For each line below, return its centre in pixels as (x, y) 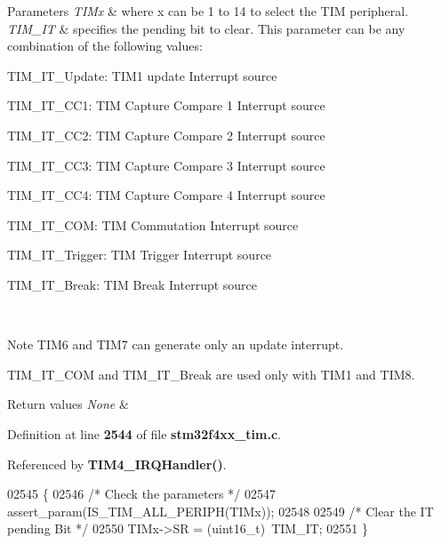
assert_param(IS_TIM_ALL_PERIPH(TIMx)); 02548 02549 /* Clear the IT (220, 511)
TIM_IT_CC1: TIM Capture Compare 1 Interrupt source (166, 105)
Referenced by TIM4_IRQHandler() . (117, 464)
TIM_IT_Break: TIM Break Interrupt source (132, 284)
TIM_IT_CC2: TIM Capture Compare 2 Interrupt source (166, 135)
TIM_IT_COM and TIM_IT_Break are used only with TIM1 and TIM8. (211, 374)
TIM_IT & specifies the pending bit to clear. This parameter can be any (206, 28)
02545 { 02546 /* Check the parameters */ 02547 (141, 494)
